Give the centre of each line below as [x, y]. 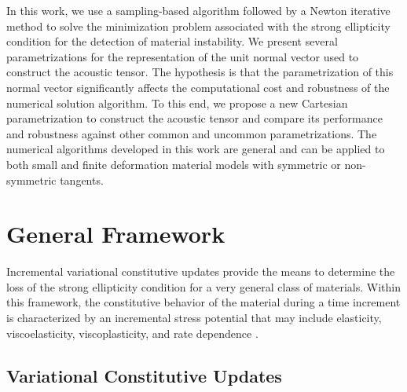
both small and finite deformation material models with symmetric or [174, 164]
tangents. [82, 180]
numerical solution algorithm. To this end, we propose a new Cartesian [177, 103]
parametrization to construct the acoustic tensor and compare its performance [194, 118]
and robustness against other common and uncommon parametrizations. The [192, 133]
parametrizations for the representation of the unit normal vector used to [183, 56]
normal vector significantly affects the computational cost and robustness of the [198, 87]
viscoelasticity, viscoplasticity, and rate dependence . [132, 333]
